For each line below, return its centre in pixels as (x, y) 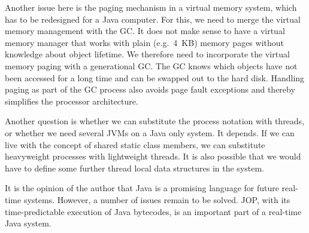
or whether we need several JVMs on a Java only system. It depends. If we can (150, 132)
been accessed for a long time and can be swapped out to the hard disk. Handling (155, 77)
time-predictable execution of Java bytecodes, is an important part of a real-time (153, 211)
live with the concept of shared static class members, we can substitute (135, 144)
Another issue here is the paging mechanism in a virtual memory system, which (151, 7)
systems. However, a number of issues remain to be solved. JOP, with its (157, 199)
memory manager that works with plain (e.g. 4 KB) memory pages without (144, 42)
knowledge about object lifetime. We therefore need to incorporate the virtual (147, 54)
